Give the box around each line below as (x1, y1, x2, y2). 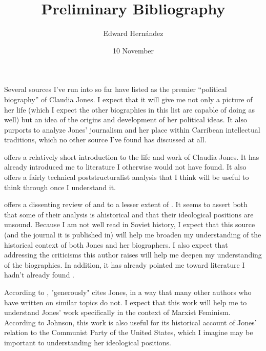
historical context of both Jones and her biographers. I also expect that (4, 239, 228, 250)
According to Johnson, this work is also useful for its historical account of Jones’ (4, 317, 257, 327)
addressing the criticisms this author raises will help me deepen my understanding (4, 249, 262, 260)
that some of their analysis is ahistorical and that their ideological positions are (4, 209, 254, 219)
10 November (112, 45, 154, 56)
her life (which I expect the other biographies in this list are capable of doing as (4, 104, 255, 115)
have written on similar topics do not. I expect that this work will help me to (4, 297, 247, 307)
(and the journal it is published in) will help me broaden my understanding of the (4, 229, 261, 240)
